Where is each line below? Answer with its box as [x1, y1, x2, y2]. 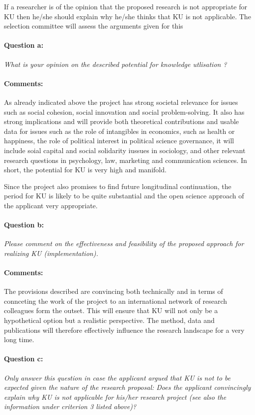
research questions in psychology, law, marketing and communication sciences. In [4, 155, 247, 165]
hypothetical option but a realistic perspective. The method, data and [4, 315, 215, 325]
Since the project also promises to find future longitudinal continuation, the [4, 181, 231, 191]
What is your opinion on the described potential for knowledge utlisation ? [4, 59, 227, 69]
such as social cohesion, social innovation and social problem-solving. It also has [4, 106, 245, 117]
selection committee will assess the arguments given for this [4, 21, 183, 31]
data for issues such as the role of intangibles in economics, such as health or [4, 126, 235, 136]
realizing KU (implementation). [4, 248, 98, 258]
